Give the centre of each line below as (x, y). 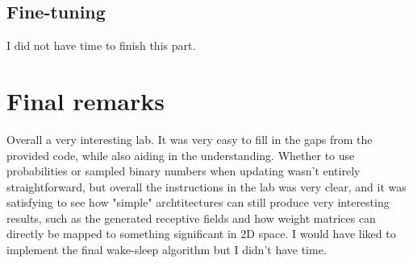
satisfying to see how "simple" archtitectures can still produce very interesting (198, 202)
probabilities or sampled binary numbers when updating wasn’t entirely (184, 171)
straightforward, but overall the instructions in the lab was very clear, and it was (206, 186)
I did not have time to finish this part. (101, 45)
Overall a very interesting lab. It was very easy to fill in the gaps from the (190, 139)
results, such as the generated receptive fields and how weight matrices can (191, 218)
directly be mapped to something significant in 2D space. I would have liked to (201, 234)
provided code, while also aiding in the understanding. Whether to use (181, 155)
